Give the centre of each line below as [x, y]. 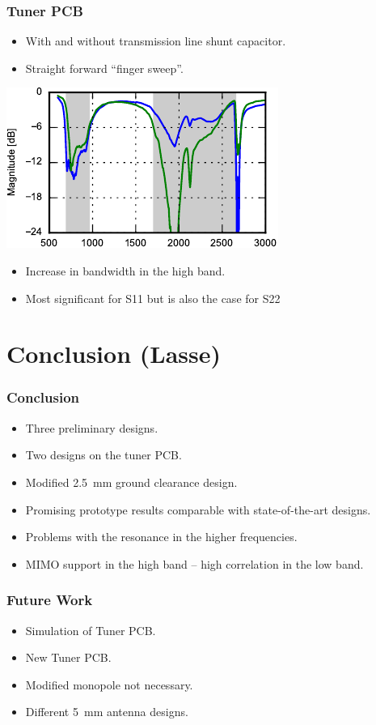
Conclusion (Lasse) [114, 354]
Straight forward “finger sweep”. [104, 68]
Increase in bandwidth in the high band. [125, 271]
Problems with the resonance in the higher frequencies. [161, 537]
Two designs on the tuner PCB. [104, 455]
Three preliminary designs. [92, 427]
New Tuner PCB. [68, 657]
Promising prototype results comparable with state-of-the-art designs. [198, 509]
